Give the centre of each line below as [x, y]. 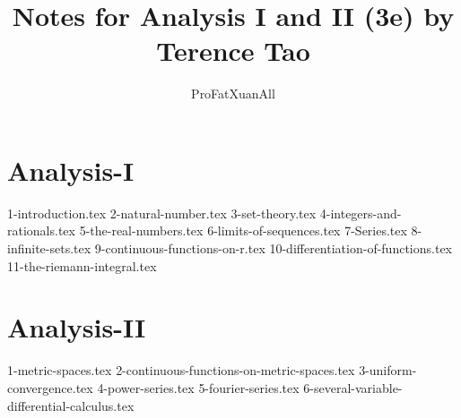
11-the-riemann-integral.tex [82, 265]
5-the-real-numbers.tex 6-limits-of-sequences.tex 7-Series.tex [243, 230]
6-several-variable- [353, 387]
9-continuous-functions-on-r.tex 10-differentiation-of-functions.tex [273, 248]
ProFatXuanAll [233, 94]
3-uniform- [388, 370]
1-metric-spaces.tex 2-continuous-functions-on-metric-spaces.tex [181, 370]
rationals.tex [41, 230]
